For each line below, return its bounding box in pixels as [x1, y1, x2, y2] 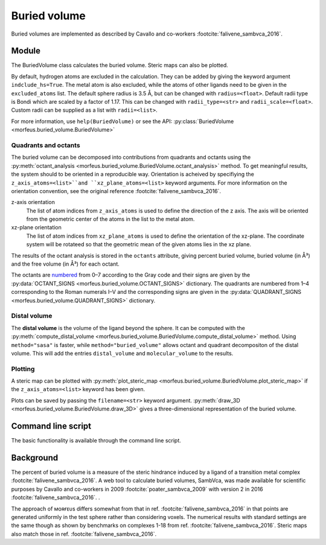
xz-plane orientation [11, 224, 62, 231]
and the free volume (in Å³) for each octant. [11, 260, 120, 268]
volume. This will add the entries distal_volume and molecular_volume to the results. [11, 349, 234, 357]
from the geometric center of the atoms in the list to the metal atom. [26, 215, 195, 223]
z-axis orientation [11, 199, 56, 206]
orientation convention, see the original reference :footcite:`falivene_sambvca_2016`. [11, 187, 222, 194]
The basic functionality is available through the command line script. [11, 437, 181, 444]
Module [11, 46, 40, 56]
